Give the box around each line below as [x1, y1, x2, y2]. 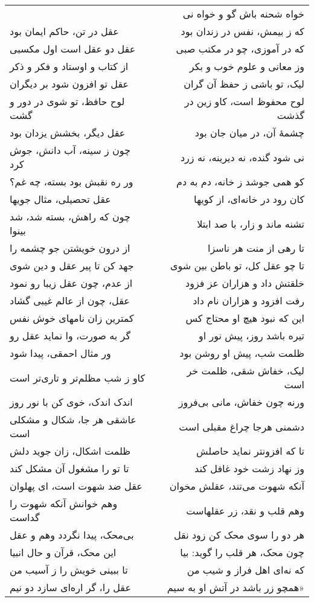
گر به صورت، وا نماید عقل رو [10, 328, 131, 342]
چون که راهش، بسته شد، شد [10, 210, 130, 223]
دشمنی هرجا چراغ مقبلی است [179, 419, 304, 434]
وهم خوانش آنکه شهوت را [10, 496, 118, 510]
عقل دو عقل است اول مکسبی [10, 42, 136, 56]
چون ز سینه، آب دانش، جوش [10, 143, 130, 157]
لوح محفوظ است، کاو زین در [184, 94, 304, 108]
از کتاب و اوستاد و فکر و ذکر [10, 59, 129, 73]
